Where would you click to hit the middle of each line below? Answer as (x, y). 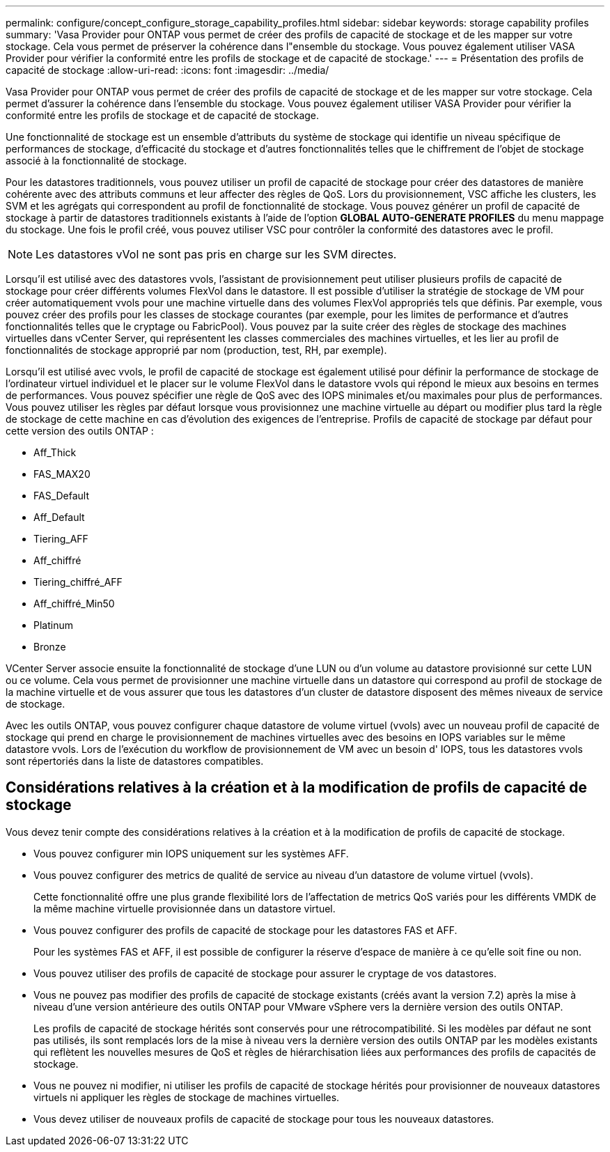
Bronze (50, 647)
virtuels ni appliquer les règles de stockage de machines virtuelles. (187, 1097)
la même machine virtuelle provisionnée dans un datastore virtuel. (185, 908)
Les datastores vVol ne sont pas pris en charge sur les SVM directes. (216, 254)
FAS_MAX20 (62, 474)
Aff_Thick (55, 452)
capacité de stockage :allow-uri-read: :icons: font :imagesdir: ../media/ (167, 70)
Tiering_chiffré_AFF (78, 582)
